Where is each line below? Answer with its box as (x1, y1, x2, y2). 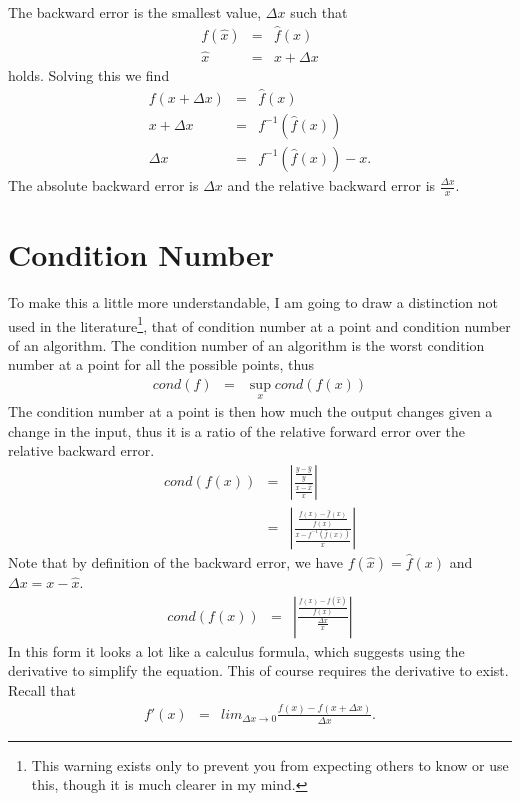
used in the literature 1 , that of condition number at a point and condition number (8, 312, 511, 336)
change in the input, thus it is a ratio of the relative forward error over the (8, 420, 466, 441)
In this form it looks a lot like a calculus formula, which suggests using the (8, 640, 465, 661)
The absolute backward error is (8, 175, 199, 195)
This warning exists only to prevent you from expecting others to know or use (31, 754, 509, 775)
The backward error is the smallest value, (8, 2, 262, 22)
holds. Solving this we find (8, 65, 170, 86)
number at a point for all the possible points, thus (8, 354, 315, 375)
